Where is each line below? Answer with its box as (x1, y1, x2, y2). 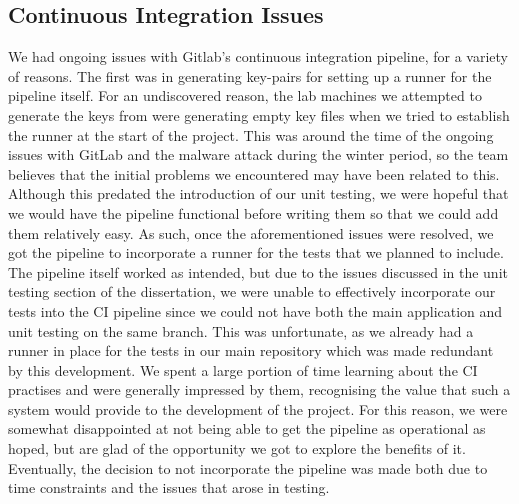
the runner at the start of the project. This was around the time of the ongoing (8, 124, 494, 145)
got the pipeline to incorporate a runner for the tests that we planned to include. (8, 242, 504, 263)
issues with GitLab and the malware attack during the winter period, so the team (8, 144, 509, 165)
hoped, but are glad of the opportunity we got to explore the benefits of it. (8, 438, 466, 459)
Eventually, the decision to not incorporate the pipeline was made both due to (8, 457, 488, 478)
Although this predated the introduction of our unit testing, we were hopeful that (8, 183, 509, 204)
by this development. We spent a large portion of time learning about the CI (8, 359, 478, 380)
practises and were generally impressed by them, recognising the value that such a (8, 379, 511, 400)
